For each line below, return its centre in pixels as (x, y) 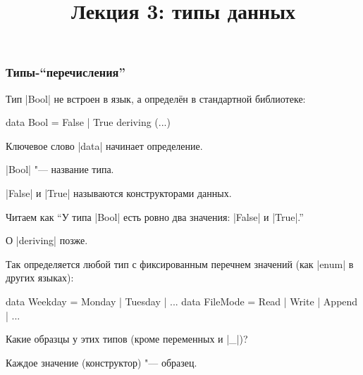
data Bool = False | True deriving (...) (88, 122)
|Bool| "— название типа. (60, 169)
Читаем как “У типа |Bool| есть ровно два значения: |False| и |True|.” (155, 216)
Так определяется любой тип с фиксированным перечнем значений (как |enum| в (180, 263)
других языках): (40, 278)
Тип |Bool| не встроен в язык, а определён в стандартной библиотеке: (156, 98)
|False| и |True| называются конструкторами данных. (119, 193)
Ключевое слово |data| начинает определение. (104, 145)
